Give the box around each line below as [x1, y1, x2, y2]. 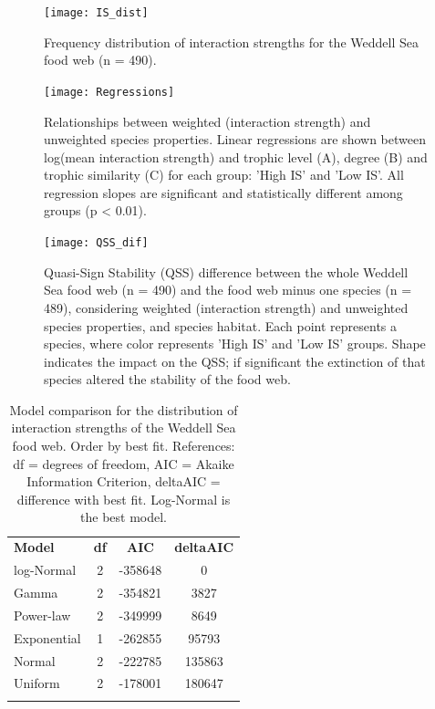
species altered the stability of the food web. [44, 370, 291, 389]
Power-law [14, 605, 71, 624]
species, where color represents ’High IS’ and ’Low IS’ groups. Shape [44, 334, 426, 353]
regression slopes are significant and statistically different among [44, 182, 403, 202]
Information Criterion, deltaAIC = [26, 472, 221, 491]
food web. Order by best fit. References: [12, 436, 235, 455]
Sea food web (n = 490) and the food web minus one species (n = [44, 280, 412, 299]
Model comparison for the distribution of [9, 400, 238, 419]
